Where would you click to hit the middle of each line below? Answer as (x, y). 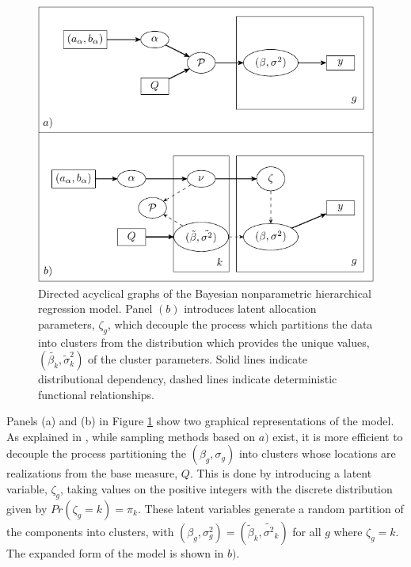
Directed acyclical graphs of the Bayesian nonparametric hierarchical (205, 293)
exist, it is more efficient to (338, 436)
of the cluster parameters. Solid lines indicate (198, 359)
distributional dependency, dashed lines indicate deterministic (188, 379)
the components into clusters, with (90, 531)
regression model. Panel (95, 308)
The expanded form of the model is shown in (115, 552)
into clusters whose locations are (317, 453)
